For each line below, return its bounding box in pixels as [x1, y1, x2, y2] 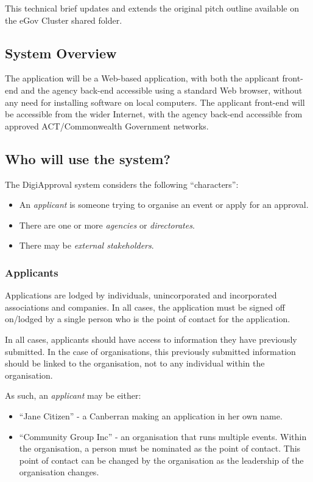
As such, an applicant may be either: [5, 389, 141, 402]
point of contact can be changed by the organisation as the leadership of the [19, 453, 304, 466]
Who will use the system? [5, 149, 171, 168]
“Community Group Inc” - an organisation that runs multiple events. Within [19, 430, 307, 442]
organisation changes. [19, 466, 99, 478]
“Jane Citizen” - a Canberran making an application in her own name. [19, 409, 283, 422]
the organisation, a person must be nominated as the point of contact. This [19, 442, 301, 455]
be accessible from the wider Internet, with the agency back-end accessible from [5, 108, 303, 120]
